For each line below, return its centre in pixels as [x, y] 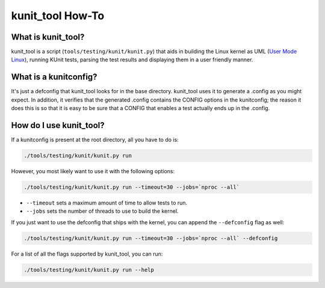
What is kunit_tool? [48, 37]
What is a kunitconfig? [54, 77]
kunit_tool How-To [58, 16]
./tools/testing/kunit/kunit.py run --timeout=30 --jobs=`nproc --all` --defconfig [151, 238]
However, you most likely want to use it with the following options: [93, 171]
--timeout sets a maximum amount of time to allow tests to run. [107, 203]
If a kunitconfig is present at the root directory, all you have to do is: [95, 140]
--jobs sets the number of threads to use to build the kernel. [102, 211]
